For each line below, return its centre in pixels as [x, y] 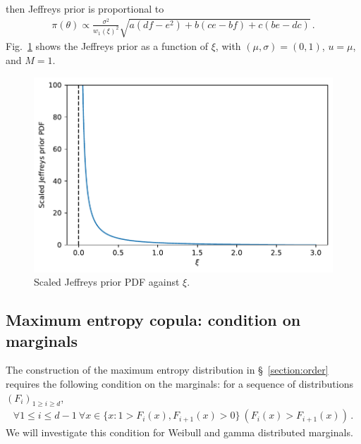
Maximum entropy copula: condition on [153, 320]
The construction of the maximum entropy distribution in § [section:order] [167, 370]
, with [228, 46]
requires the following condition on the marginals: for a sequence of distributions [179, 383]
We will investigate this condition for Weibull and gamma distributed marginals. [179, 432]
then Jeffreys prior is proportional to [85, 8]
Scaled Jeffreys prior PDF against [107, 282]
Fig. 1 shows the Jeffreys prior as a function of [107, 46]
